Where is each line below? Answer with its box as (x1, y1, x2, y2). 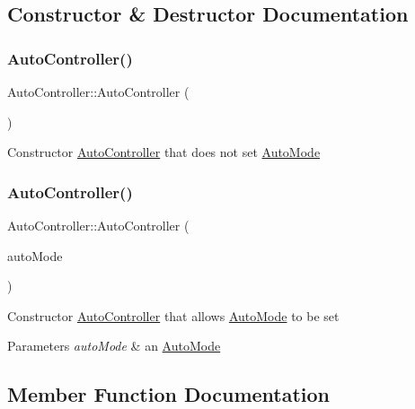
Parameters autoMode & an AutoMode (7, 336, 221, 355)
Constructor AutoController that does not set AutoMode (7, 143, 321, 161)
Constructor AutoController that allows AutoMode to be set (7, 306, 340, 325)
